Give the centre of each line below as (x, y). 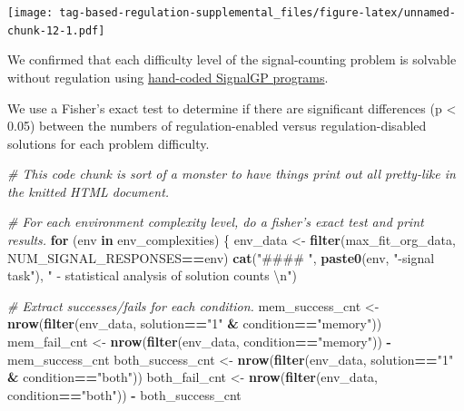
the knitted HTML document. (89, 191)
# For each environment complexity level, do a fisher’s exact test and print (216, 222)
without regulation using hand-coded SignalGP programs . (168, 77)
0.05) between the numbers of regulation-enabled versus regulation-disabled (217, 126)
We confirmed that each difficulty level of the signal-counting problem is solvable (232, 59)
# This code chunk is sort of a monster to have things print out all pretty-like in (232, 174)
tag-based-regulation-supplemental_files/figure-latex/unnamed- (257, 13)
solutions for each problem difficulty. (109, 143)
